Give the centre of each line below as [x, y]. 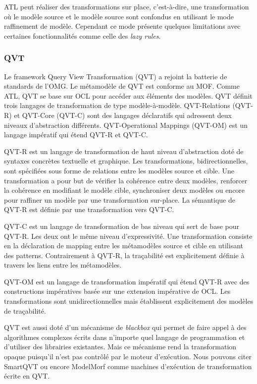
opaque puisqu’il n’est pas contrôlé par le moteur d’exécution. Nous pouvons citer [128, 357]
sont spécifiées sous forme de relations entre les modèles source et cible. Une [119, 170]
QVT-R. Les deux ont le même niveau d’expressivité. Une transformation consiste [128, 236]
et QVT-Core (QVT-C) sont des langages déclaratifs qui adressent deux [123, 115]
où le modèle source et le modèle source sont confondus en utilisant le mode [119, 16]
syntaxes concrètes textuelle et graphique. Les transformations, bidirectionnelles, [126, 161]
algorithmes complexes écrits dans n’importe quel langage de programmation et [125, 337]
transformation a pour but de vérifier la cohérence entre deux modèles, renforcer [126, 180]
